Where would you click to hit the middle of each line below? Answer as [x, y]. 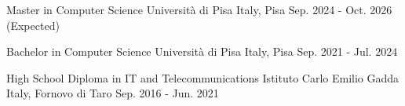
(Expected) [33, 25]
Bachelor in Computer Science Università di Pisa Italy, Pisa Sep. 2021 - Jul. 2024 [202, 51]
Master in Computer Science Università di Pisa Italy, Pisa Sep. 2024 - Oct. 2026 [199, 9]
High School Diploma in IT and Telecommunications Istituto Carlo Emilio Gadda [203, 77]
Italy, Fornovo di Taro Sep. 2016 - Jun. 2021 [113, 93]
